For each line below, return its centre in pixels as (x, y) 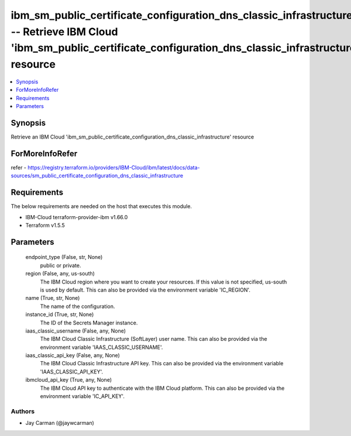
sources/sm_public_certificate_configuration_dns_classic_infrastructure (97, 176)
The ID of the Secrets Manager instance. (89, 323)
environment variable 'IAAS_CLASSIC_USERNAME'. (101, 347)
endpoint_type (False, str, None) (64, 257)
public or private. (61, 265)
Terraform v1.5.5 (45, 225)
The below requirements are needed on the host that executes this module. (101, 206)
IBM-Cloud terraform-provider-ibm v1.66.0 (77, 217)
